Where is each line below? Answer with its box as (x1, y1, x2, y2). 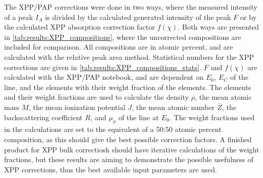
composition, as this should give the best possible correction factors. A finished (4, 133, 252, 144)
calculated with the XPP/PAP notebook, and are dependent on (4, 72, 204, 82)
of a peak (4, 11, 33, 22)
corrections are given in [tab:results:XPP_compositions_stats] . (4, 61, 202, 72)
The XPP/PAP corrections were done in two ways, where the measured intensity (4, 2, 258, 12)
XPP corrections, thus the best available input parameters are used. (4, 164, 217, 174)
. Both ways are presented (178, 21, 259, 32)
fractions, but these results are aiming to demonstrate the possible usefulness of (4, 154, 254, 165)
